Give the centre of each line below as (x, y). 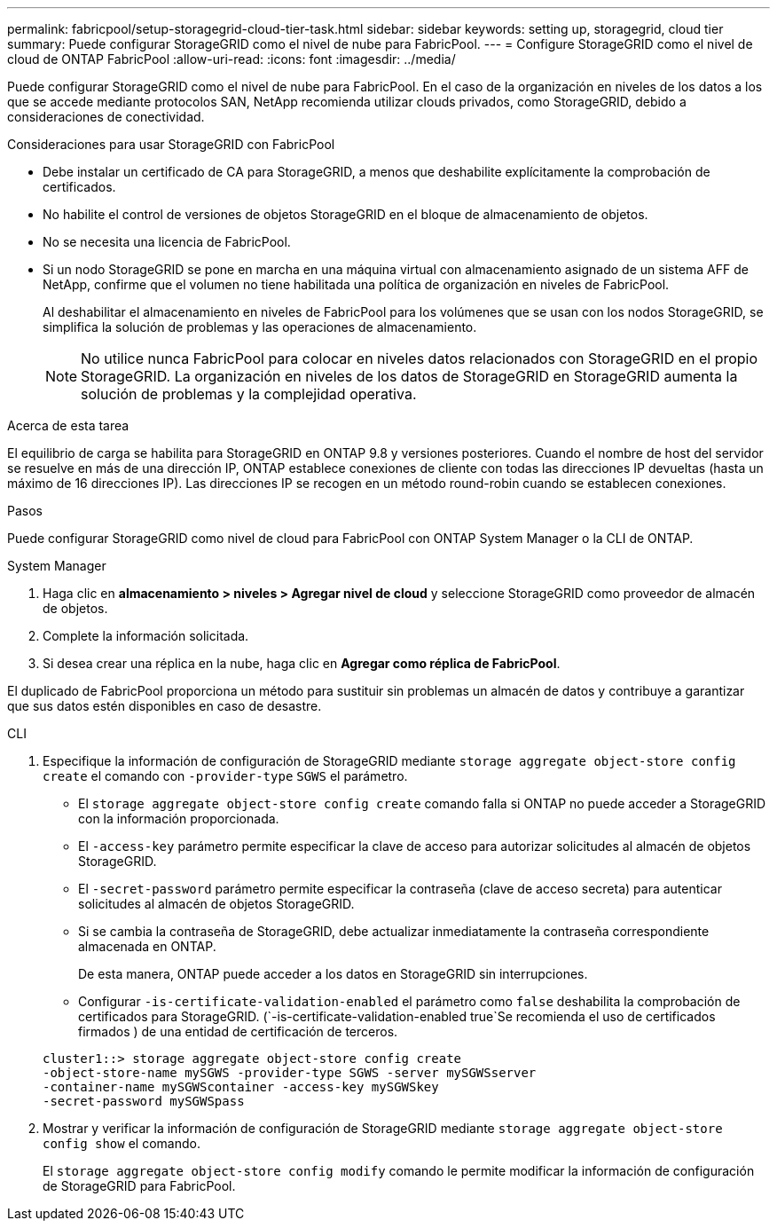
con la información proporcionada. (179, 819)
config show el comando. (122, 1143)
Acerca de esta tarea (68, 425)
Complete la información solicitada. (146, 636)
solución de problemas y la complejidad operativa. (249, 394)
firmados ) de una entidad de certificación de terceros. (238, 1031)
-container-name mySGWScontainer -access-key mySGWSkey (241, 1087)
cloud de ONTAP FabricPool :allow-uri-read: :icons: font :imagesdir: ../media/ (232, 59)
